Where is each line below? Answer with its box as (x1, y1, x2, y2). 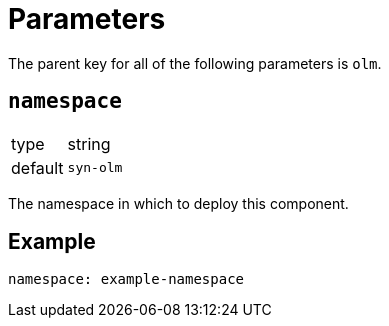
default (11, 157, 64, 178)
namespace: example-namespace (8, 271, 245, 288)
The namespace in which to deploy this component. (8, 194, 349, 212)
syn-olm (67, 160, 123, 176)
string (67, 133, 111, 154)
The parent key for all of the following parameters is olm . (8, 54, 382, 72)
